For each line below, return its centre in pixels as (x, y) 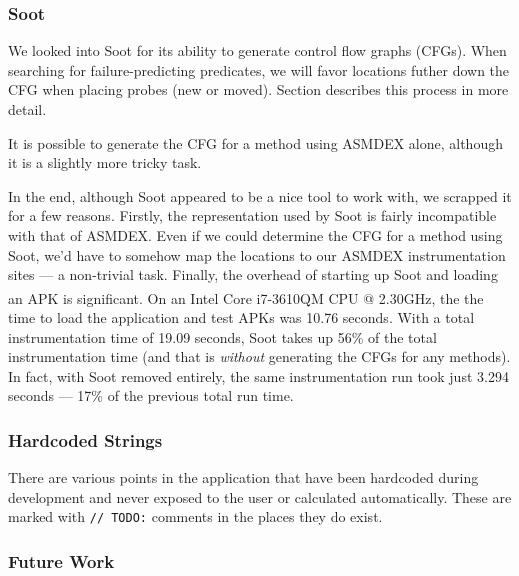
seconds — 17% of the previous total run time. (151, 395)
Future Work (61, 560)
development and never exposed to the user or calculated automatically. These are (260, 496)
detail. (27, 109)
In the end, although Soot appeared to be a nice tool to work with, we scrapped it (260, 195)
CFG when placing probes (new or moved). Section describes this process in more (258, 89)
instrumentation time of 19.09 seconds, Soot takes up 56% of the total (222, 336)
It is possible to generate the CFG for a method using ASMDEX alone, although (255, 142)
